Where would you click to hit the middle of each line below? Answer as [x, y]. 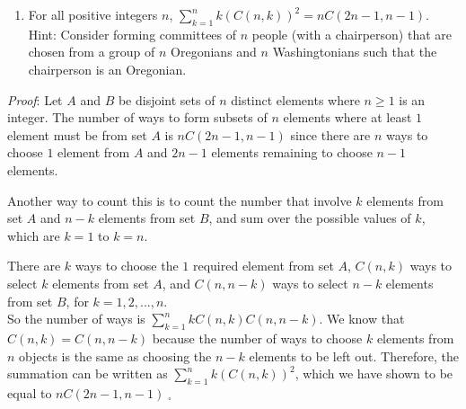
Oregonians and [214, 52]
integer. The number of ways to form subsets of [137, 117]
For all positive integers [93, 14]
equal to [30, 392]
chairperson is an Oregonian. [107, 69]
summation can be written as [88, 373]
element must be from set [77, 134]
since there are [330, 134]
